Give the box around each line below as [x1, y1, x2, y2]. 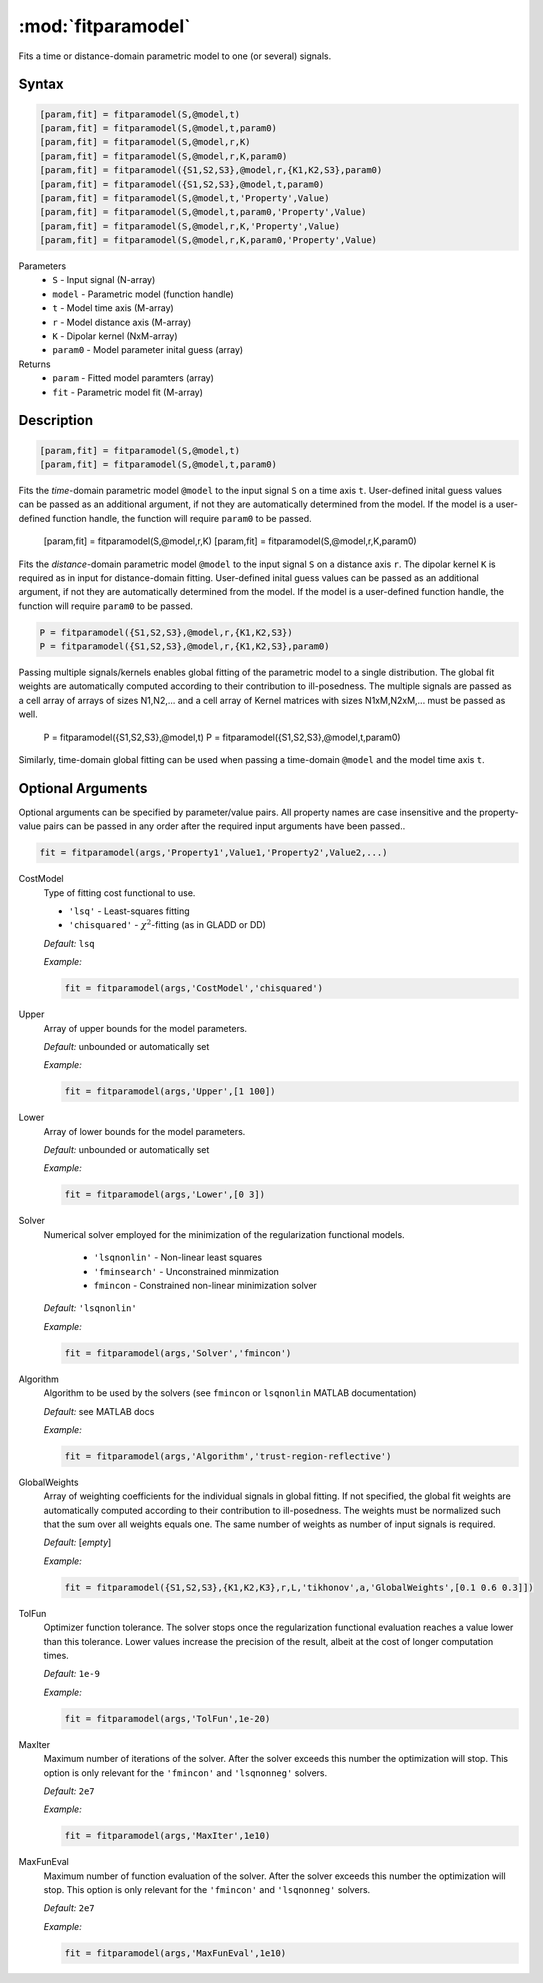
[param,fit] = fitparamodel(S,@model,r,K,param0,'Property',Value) [39, 235, 378, 246]
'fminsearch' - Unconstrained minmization [93, 1265, 280, 1277]
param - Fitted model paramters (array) [52, 372, 215, 384]
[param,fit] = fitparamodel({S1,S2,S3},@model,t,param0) [39, 178, 325, 190]
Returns [18, 358, 51, 370]
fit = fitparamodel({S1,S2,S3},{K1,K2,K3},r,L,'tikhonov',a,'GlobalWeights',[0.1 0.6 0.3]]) [64, 1581, 534, 1593]
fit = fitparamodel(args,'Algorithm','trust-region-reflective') [64, 1450, 392, 1462]
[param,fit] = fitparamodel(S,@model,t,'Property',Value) [39, 192, 330, 204]
